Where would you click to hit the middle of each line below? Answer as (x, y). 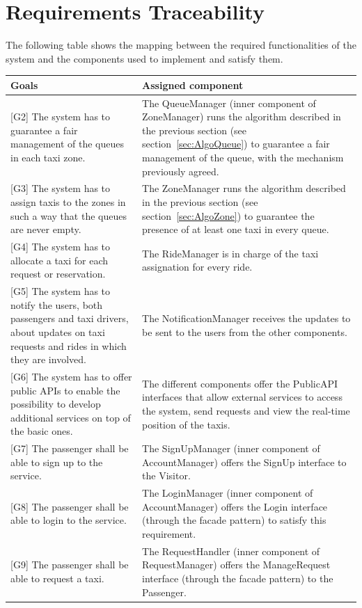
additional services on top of (71, 417)
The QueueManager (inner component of (229, 103)
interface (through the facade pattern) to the (238, 578)
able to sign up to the (57, 462)
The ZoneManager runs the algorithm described (244, 188)
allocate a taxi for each (60, 260)
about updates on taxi (58, 331)
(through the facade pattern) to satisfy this (234, 520)
